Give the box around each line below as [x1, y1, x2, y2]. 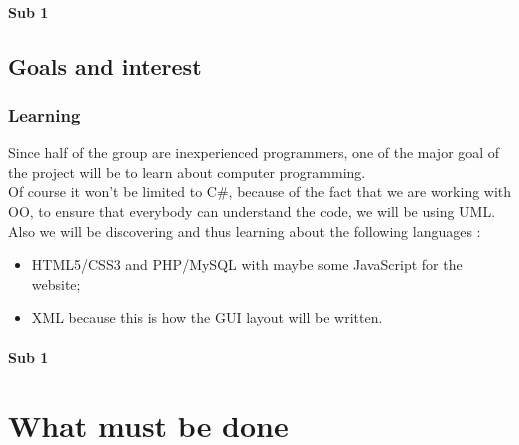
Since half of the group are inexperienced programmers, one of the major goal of [8, 142, 500, 163]
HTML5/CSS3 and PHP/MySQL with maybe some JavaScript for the [31, 254, 463, 275]
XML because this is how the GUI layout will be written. [31, 307, 383, 328]
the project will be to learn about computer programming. [8, 161, 366, 182]
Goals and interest [8, 50, 202, 81]
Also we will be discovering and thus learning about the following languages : [8, 220, 481, 241]
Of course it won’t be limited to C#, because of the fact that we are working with [8, 181, 512, 202]
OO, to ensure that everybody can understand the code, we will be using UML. [8, 200, 496, 221]
